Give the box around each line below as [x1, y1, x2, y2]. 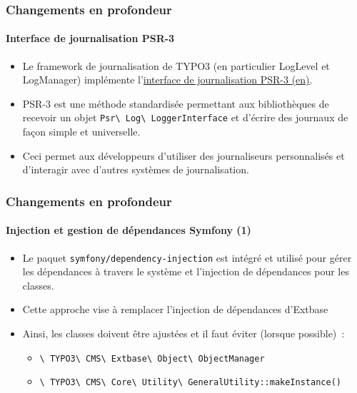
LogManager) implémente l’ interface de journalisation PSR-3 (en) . [22, 72, 313, 87]
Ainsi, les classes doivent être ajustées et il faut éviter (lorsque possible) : [22, 325, 345, 340]
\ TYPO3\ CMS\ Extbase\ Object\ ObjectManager [39, 353, 265, 364]
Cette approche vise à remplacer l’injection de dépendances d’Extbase [22, 302, 328, 317]
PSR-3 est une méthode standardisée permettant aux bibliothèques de [22, 96, 329, 111]
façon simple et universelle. [22, 124, 141, 139]
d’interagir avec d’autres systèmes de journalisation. [22, 162, 249, 177]
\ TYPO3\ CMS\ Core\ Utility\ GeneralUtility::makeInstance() [39, 377, 341, 388]
